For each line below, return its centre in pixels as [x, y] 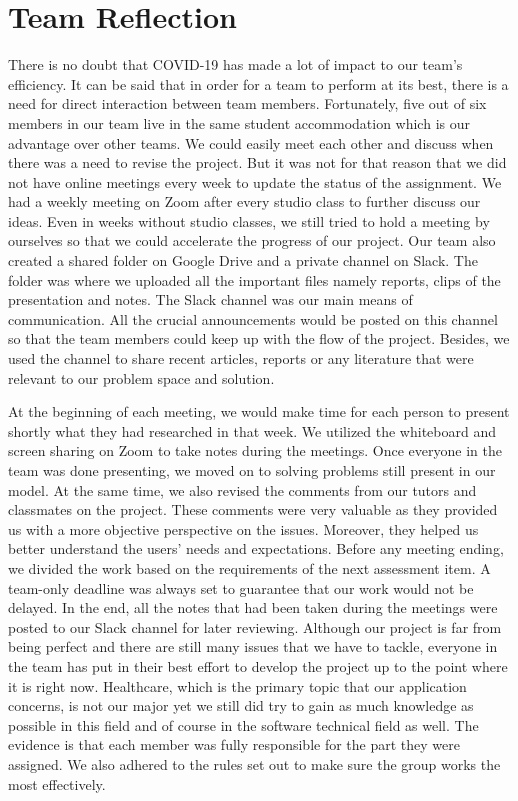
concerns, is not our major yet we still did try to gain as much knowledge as [241, 705]
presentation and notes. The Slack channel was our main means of [210, 299]
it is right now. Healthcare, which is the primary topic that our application [237, 685]
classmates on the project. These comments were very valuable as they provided [253, 509]
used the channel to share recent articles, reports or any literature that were [241, 358]
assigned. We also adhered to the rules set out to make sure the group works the [254, 763]
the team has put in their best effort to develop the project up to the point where [258, 665]
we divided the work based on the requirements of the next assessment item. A [249, 567]
